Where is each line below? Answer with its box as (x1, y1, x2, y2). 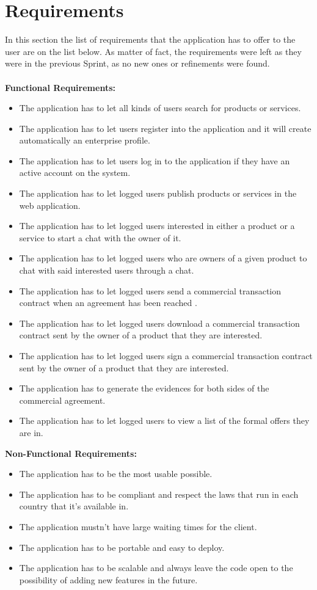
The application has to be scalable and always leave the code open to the (19, 561, 293, 574)
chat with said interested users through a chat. (19, 264, 194, 277)
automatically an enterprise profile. (19, 134, 150, 147)
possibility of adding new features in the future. (19, 573, 198, 586)
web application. (19, 198, 81, 211)
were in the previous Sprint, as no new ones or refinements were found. (5, 57, 270, 70)
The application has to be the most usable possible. (19, 467, 213, 480)
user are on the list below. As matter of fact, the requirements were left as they (5, 45, 302, 57)
